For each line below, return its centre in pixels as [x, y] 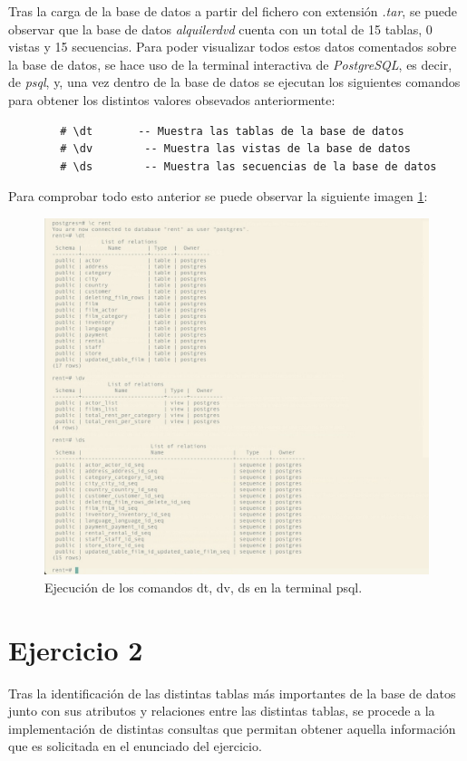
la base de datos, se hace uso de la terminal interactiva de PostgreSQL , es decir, [230, 64]
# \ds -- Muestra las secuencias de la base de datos [248, 166]
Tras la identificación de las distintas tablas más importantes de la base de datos [232, 693]
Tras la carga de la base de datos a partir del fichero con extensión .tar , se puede [233, 11]
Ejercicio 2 [76, 649]
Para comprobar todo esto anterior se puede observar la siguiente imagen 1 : [218, 196]
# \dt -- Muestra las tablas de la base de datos [232, 131]
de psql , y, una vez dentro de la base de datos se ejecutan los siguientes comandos [234, 82]
